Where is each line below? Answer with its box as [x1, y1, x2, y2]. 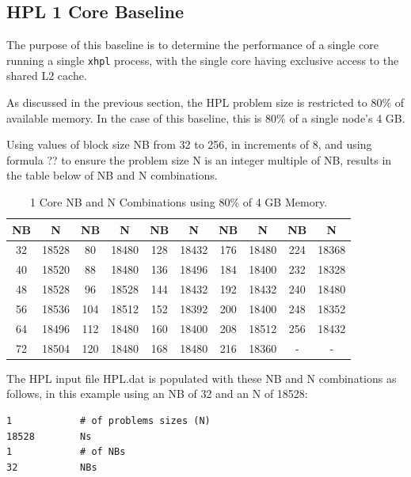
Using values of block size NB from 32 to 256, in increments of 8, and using [6, 136, 372, 153]
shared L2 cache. [6, 67, 87, 84]
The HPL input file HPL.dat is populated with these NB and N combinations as [6, 369, 397, 386]
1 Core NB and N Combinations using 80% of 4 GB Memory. [30, 194, 328, 210]
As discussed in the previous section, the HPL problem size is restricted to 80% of [6, 94, 405, 111]
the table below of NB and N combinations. [6, 167, 218, 184]
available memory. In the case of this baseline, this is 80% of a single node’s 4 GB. [6, 109, 405, 126]
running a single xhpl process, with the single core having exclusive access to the [6, 51, 399, 68]
